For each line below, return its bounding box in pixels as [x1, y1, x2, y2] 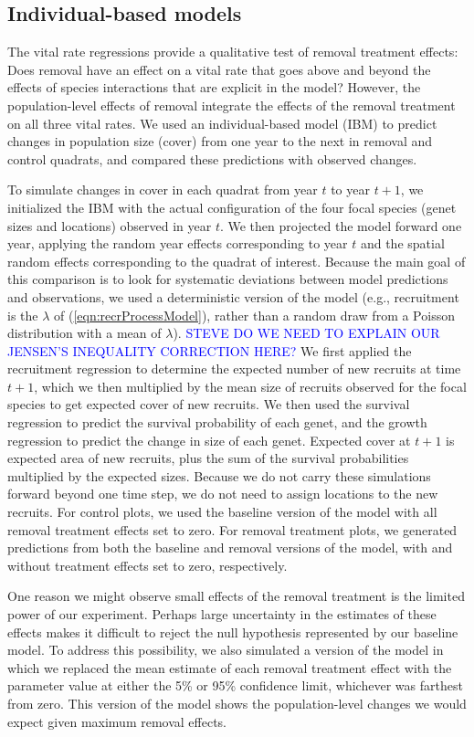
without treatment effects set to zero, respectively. [7, 555, 288, 574]
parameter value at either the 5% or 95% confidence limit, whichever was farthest [7, 676, 463, 695]
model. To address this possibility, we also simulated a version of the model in [7, 640, 444, 659]
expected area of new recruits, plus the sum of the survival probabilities [7, 448, 409, 468]
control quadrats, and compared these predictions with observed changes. [7, 149, 417, 168]
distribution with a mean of [7, 323, 162, 342]
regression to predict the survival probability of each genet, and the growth [7, 413, 427, 432]
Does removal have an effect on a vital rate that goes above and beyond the [7, 59, 431, 79]
